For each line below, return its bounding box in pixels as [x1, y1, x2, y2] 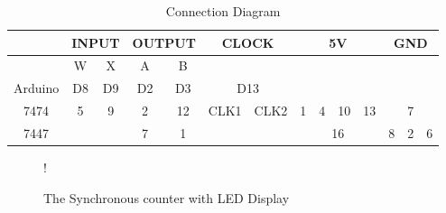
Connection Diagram [165, 2, 281, 20]
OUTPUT [132, 32, 196, 51]
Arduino [14, 79, 60, 97]
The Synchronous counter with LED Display [43, 188, 290, 207]
